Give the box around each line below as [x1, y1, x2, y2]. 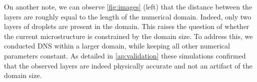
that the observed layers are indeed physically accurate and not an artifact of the [4, 60, 252, 70]
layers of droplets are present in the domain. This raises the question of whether [4, 21, 249, 31]
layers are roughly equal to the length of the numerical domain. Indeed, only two [4, 11, 251, 21]
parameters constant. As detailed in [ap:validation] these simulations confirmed [4, 50, 246, 60]
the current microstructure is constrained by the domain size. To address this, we [4, 30, 253, 41]
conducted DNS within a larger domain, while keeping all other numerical [4, 40, 230, 51]
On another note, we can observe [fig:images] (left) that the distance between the [4, 1, 252, 11]
